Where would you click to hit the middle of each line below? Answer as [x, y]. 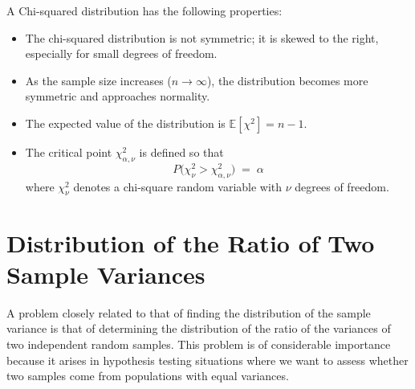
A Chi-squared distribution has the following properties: [144, 10]
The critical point [69, 152]
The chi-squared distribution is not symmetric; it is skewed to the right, [202, 37]
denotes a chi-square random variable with [178, 186]
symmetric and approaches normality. [118, 96]
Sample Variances [106, 274]
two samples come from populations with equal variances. [148, 376]
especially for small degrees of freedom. [121, 53]
